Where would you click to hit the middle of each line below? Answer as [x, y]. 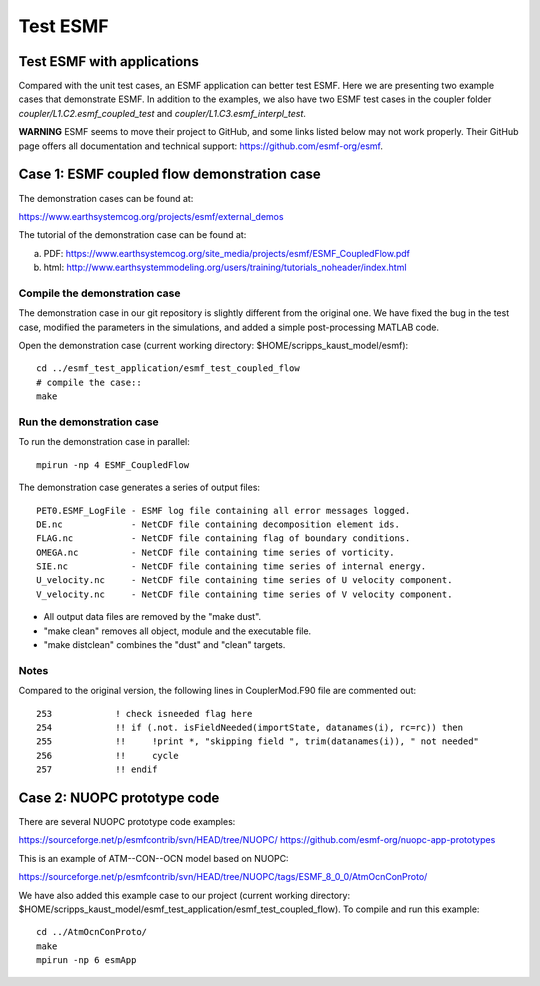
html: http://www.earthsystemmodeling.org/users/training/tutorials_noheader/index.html [225, 267]
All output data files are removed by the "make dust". [152, 617]
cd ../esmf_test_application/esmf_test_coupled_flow [168, 368]
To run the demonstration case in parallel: [104, 442]
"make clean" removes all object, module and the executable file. [177, 631]
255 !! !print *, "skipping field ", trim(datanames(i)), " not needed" [258, 741]
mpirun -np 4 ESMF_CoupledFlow [113, 464]
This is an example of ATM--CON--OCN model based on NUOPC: [153, 858]
